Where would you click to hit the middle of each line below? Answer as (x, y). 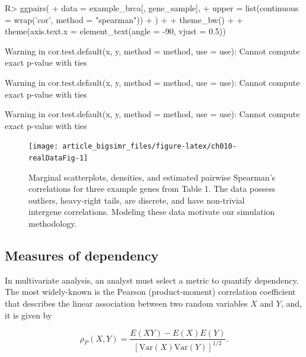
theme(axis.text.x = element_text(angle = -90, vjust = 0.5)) (115, 31)
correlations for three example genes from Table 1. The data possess (152, 189)
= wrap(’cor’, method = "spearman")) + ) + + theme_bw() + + (124, 19)
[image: (44, 147)
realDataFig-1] (58, 158)
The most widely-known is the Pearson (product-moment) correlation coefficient (150, 292)
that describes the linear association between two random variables (126, 303)
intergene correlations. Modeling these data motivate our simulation (152, 212)
